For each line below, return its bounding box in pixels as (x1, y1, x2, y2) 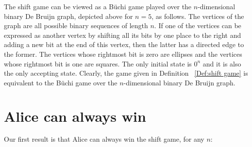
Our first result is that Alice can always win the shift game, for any (4, 134, 204, 144)
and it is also (202, 58, 241, 68)
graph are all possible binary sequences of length (4, 20, 148, 31)
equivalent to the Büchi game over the (4, 77, 118, 87)
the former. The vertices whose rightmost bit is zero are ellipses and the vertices (4, 49, 242, 59)
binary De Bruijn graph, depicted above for (4, 11, 133, 21)
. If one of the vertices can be (154, 20, 241, 31)
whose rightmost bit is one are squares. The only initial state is (4, 58, 192, 68)
